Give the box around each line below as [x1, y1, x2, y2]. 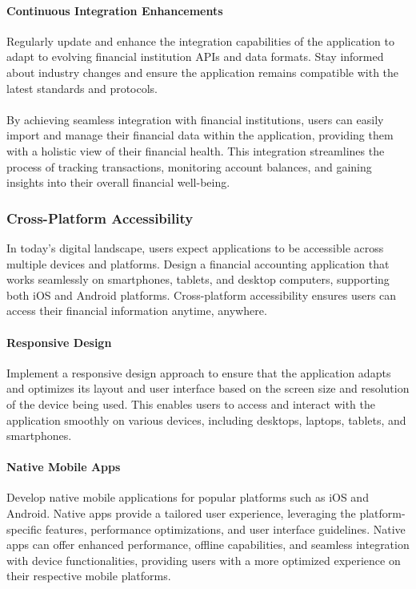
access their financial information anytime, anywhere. [6, 302, 267, 319]
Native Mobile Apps [6, 458, 121, 475]
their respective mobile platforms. [6, 567, 171, 584]
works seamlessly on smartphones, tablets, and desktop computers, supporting [6, 271, 390, 288]
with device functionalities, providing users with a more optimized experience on [6, 551, 401, 568]
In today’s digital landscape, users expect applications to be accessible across [6, 239, 384, 256]
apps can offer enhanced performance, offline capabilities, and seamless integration [6, 536, 410, 553]
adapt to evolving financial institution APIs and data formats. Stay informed [6, 48, 384, 65]
